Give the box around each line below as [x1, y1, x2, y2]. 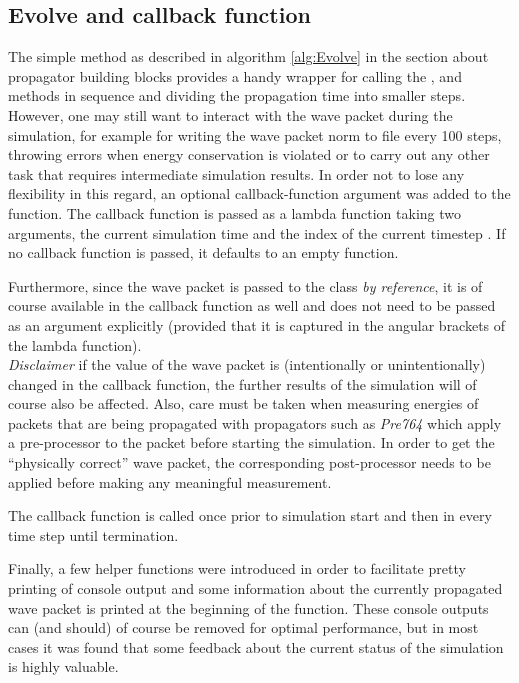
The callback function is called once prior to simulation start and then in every [8, 505, 492, 526]
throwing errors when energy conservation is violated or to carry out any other [8, 144, 490, 165]
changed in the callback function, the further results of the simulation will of [8, 373, 477, 394]
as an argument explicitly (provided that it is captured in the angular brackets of [8, 314, 506, 335]
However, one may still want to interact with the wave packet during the [8, 104, 453, 125]
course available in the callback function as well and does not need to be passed [8, 295, 496, 316]
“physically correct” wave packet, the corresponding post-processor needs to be [8, 452, 491, 473]
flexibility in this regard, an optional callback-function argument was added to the [8, 183, 511, 204]
